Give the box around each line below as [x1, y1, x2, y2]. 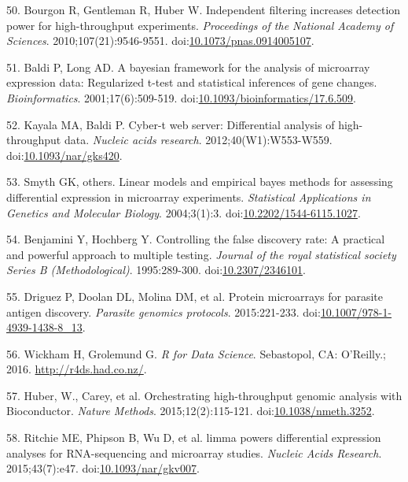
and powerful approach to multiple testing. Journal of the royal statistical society [6, 246, 396, 262]
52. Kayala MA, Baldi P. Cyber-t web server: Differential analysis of [6, 116, 335, 132]
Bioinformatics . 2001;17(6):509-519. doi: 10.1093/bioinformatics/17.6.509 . [6, 89, 357, 106]
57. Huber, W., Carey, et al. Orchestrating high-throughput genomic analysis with [6, 387, 402, 403]
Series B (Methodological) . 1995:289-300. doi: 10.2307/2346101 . [6, 261, 306, 278]
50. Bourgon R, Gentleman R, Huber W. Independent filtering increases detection [6, 2, 401, 17]
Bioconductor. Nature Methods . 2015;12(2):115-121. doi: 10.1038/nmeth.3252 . [6, 402, 375, 419]
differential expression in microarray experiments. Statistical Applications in [6, 188, 371, 205]
